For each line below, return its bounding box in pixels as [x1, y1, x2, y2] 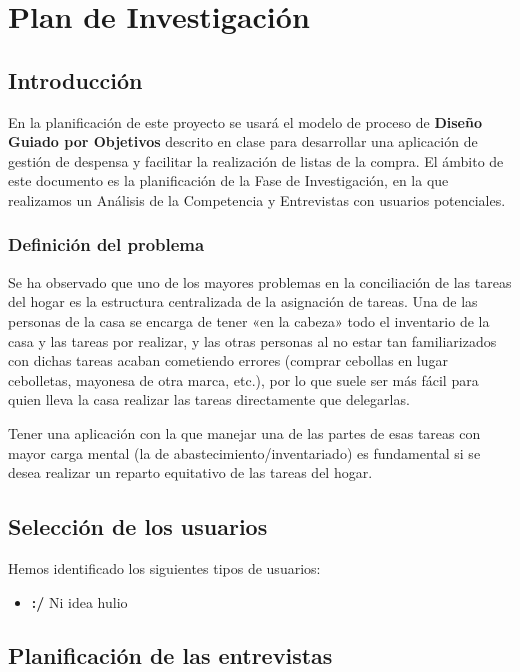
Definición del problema [8, 232, 205, 257]
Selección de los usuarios [8, 511, 268, 542]
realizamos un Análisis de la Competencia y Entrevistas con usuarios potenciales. [8, 189, 506, 210]
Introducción [8, 64, 143, 95]
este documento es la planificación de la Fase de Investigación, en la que [8, 170, 449, 191]
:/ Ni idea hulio [31, 591, 128, 612]
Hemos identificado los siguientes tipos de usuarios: [8, 557, 321, 578]
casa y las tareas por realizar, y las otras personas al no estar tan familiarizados [8, 330, 497, 351]
